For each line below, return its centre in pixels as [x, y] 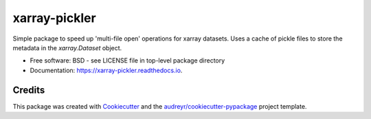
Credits [29, 90]
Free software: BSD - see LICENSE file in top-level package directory [127, 61]
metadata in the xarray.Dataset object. [67, 47]
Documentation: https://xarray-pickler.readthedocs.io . [106, 70]
